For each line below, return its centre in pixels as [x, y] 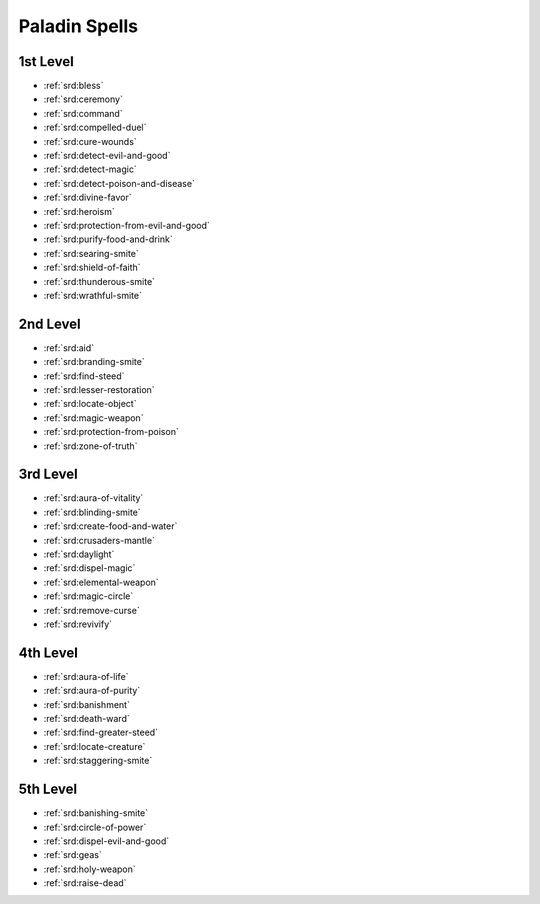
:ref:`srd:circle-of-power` [95, 827]
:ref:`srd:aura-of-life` [86, 676]
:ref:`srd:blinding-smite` [92, 512]
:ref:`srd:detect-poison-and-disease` [119, 183]
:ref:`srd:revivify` [78, 624]
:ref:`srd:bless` [73, 86]
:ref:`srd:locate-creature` [94, 746]
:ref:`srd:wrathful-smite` [92, 295]
